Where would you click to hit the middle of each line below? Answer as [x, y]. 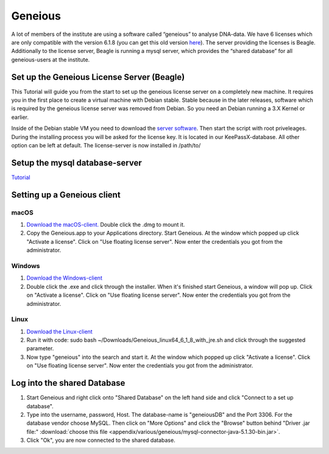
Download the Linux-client [59, 332]
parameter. [40, 349]
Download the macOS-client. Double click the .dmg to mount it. [106, 225]
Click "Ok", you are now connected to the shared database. [101, 440]
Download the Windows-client [65, 278]
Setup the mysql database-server [77, 162]
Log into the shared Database [68, 383]
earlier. [20, 117]
